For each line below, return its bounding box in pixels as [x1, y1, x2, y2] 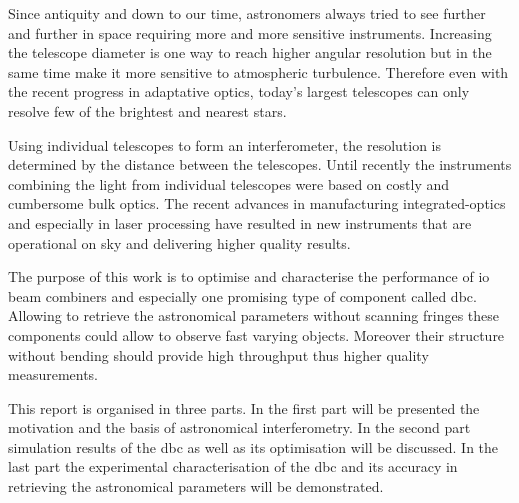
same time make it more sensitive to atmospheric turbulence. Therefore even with [8, 61, 509, 82]
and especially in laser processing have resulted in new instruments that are [8, 212, 472, 233]
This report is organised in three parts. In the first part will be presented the [8, 397, 480, 418]
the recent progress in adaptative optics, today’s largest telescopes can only [8, 81, 470, 102]
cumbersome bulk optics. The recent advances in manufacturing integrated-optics [8, 193, 506, 214]
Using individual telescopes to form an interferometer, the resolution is [8, 134, 442, 155]
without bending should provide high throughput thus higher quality [8, 344, 429, 365]
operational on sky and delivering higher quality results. [8, 232, 351, 253]
